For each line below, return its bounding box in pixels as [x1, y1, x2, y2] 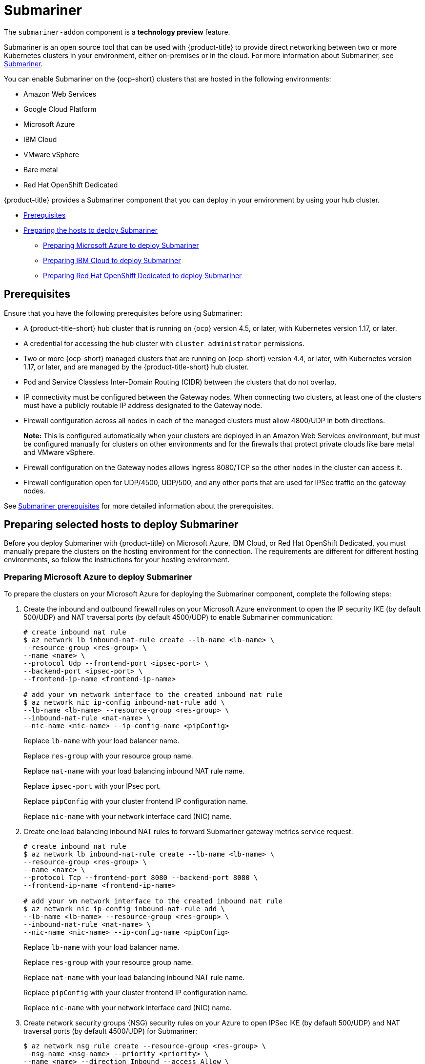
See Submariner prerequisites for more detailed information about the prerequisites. [4, 501, 274, 510]
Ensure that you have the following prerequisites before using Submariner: [4, 308, 243, 317]
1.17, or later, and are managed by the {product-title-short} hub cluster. [23, 362, 249, 371]
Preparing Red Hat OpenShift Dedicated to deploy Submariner [43, 271, 242, 280]
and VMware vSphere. [23, 448, 95, 456]
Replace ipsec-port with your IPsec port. [23, 782, 161, 791]
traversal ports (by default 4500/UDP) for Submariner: [23, 1027, 197, 1036]
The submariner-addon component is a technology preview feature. [4, 27, 230, 36]
